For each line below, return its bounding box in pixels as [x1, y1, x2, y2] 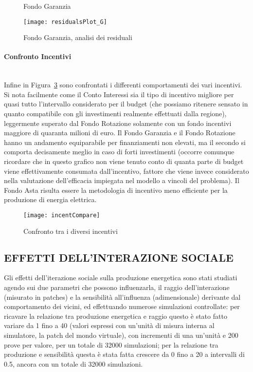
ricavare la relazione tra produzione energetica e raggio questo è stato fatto [4, 310, 227, 321]
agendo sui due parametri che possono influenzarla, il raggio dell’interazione [4, 282, 230, 292]
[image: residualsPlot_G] [23, 18, 107, 25]
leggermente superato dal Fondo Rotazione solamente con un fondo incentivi [4, 118, 232, 128]
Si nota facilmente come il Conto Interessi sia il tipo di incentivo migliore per [4, 89, 234, 99]
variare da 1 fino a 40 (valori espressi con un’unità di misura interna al [4, 320, 215, 331]
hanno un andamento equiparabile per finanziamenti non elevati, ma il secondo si [4, 137, 246, 147]
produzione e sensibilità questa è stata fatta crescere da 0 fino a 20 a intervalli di [4, 349, 245, 359]
